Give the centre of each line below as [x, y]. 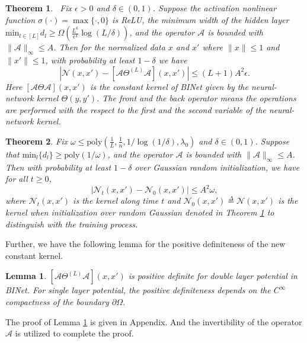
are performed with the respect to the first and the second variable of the [136, 109]
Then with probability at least [58, 167]
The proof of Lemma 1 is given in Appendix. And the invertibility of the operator [154, 321]
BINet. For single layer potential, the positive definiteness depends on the [138, 290]
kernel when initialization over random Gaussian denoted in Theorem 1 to [140, 212]
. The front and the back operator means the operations [196, 98]
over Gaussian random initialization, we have [217, 167]
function [20, 19]
